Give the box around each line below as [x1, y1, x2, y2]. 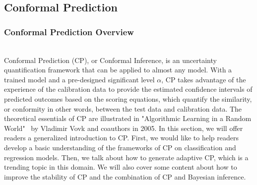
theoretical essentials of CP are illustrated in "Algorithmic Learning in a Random [4, 113, 252, 123]
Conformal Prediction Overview [4, 25, 134, 38]
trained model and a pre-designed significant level [4, 74, 155, 84]
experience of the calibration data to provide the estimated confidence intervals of [4, 84, 253, 94]
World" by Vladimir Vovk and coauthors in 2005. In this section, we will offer [4, 123, 243, 133]
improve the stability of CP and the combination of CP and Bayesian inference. [4, 171, 246, 182]
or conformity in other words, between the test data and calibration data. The [4, 103, 242, 114]
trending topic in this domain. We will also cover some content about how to [4, 162, 237, 172]
